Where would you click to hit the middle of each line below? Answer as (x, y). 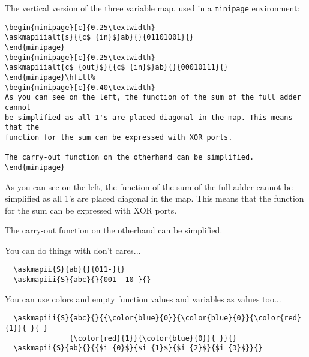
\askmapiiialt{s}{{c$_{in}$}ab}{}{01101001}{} (99, 37)
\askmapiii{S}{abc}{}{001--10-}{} (82, 280)
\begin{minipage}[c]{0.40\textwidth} (80, 87)
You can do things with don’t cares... (73, 250)
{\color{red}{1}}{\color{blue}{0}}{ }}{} (153, 338)
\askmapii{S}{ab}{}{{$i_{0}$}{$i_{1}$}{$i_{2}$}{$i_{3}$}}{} (138, 348)
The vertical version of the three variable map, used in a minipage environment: (152, 8)
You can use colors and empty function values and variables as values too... (143, 298)
